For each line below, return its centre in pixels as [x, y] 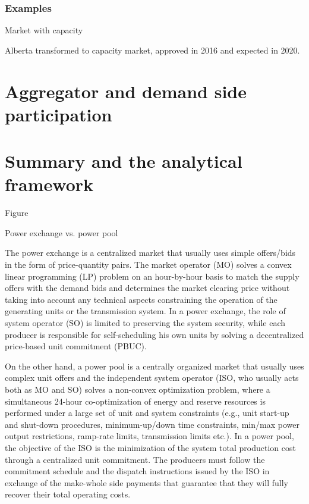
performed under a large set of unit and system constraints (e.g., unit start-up [147, 413]
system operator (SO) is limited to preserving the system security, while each [145, 323]
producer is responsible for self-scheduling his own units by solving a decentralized [154, 334]
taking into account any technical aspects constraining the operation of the [141, 299]
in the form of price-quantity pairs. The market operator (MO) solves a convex [148, 264]
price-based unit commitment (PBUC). [76, 346]
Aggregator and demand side [126, 91]
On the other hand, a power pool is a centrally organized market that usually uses [154, 366]
